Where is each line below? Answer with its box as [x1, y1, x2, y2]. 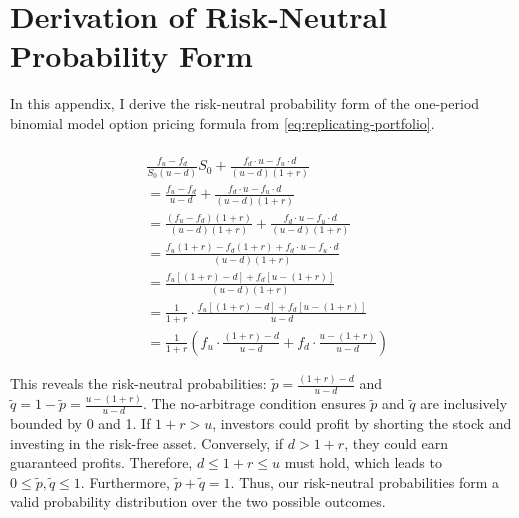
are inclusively [420, 393, 508, 414]
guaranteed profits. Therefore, [10, 452, 193, 473]
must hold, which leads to [284, 452, 442, 473]
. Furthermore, [80, 471, 170, 492]
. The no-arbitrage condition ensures [142, 393, 366, 414]
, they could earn [344, 432, 449, 453]
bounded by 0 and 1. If [10, 413, 151, 434]
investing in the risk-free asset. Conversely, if [10, 432, 284, 453]
